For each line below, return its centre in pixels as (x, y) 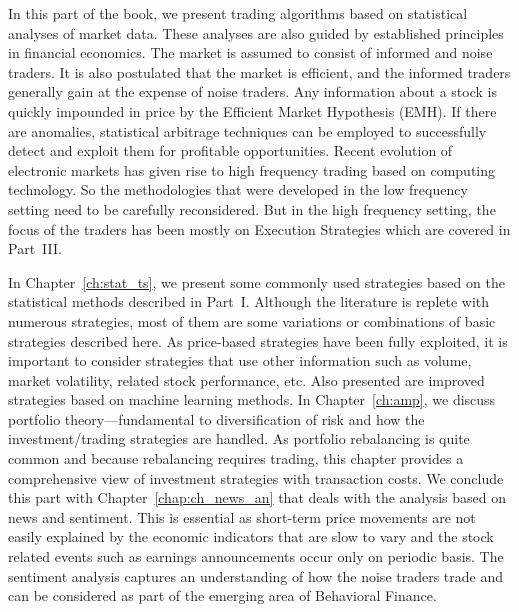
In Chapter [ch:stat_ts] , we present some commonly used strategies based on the (256, 281)
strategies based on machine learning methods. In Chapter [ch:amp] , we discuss (252, 399)
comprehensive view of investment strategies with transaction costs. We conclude (256, 477)
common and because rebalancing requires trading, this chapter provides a (236, 458)
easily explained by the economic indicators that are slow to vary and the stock (251, 536)
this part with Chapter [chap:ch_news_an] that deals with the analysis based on (257, 497)
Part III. (35, 248)
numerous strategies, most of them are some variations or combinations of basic (252, 320)
